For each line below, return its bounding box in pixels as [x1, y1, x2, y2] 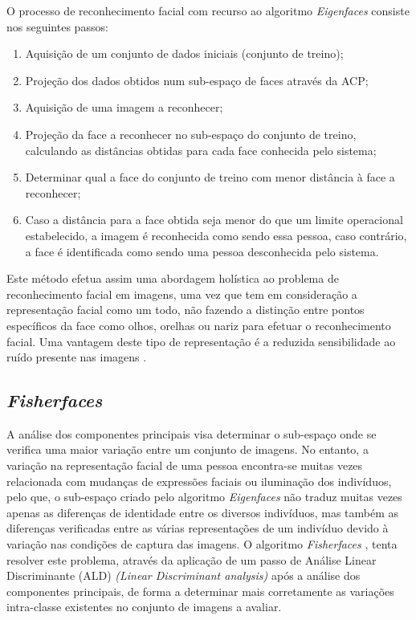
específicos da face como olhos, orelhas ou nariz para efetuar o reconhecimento [6, 316, 391, 333]
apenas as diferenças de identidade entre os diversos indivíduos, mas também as [6, 504, 399, 520]
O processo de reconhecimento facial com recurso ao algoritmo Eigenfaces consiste [6, 2, 410, 18]
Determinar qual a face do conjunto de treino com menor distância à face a [25, 169, 395, 186]
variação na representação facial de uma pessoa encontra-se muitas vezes [6, 457, 363, 474]
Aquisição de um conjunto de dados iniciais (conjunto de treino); [25, 45, 344, 62]
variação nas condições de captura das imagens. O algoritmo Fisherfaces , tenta [6, 536, 398, 553]
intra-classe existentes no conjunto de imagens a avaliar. [6, 598, 282, 615]
